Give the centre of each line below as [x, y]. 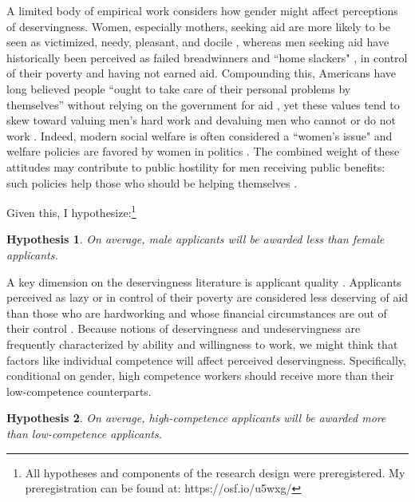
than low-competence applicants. [84, 433]
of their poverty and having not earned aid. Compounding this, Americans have [202, 73]
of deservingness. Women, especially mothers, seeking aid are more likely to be [198, 26]
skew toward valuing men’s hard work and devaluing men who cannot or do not [201, 120]
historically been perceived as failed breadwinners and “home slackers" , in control [207, 57]
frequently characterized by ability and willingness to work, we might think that [202, 344]
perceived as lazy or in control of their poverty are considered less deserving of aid [207, 297]
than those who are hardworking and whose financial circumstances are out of [197, 312]
